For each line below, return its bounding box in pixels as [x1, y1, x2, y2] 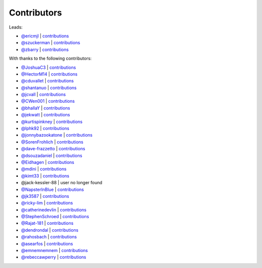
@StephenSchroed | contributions [21, 214, 89, 220]
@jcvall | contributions [21, 92, 66, 97]
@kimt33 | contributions [21, 173, 70, 179]
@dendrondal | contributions [21, 227, 79, 233]
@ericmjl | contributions [21, 33, 69, 39]
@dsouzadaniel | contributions [21, 153, 82, 158]
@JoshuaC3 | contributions [21, 64, 76, 70]
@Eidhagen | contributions [21, 159, 75, 165]
